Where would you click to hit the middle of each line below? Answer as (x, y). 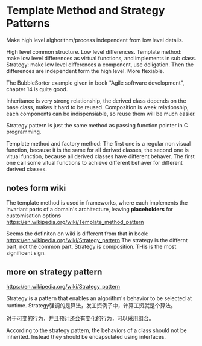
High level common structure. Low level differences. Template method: (94, 51)
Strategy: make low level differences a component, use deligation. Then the (100, 65)
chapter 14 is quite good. (37, 89)
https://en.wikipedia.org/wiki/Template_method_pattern (75, 222)
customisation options (34, 216)
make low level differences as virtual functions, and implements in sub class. (101, 58)
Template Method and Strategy (86, 11)
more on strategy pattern (54, 272)
